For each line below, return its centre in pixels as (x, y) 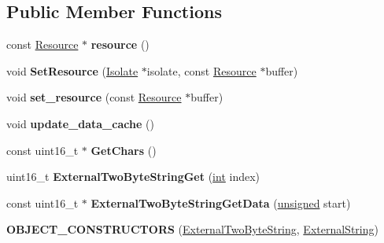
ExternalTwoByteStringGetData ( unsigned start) (221, 202)
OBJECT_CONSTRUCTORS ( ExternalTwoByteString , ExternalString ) (192, 229)
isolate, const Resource (201, 70)
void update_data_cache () (80, 123)
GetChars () (124, 150)
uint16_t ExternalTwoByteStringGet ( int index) (133, 177)
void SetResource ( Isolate (72, 70)
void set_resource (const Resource (94, 97)
